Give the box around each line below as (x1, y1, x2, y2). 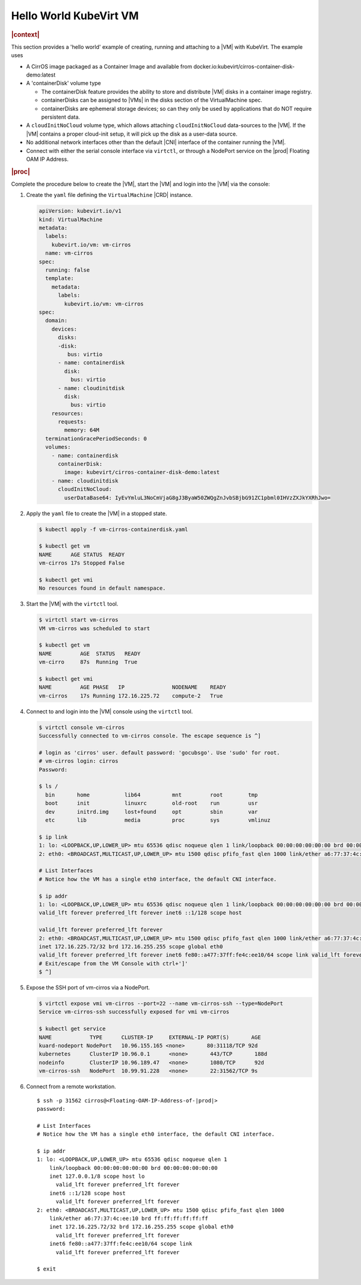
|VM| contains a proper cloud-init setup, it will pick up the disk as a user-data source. (26, 130, 238, 137)
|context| (11, 30, 40, 39)
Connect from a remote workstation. (26, 1083, 117, 1090)
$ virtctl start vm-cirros (39, 616, 119, 624)
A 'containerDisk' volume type (26, 80, 102, 87)
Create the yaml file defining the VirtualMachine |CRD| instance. (26, 192, 193, 199)
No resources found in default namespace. (39, 585, 166, 592)
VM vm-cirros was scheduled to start (39, 625, 150, 632)
